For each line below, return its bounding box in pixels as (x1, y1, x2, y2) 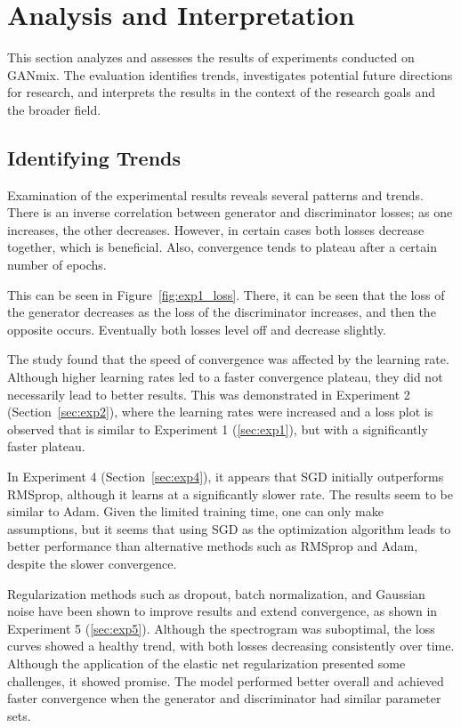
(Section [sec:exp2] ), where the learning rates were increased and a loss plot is (7, 402, 433, 421)
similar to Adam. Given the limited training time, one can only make (7, 502, 384, 521)
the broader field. (7, 100, 101, 118)
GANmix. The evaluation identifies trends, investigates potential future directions (7, 65, 453, 84)
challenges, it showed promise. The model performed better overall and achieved (7, 671, 444, 690)
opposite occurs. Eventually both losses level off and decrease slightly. (7, 320, 386, 338)
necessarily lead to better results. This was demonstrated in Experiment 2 (7, 384, 410, 403)
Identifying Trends (7, 143, 182, 171)
